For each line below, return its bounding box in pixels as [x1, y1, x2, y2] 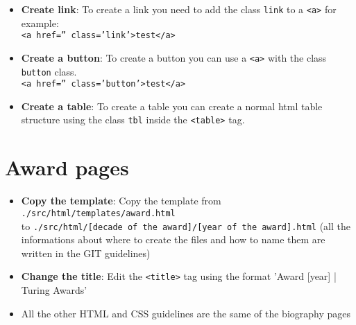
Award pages [5, 153, 129, 182]
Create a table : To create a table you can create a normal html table [21, 98, 323, 113]
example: [21, 15, 59, 30]
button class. [21, 64, 77, 78]
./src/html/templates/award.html [21, 208, 176, 218]
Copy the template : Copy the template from [21, 193, 221, 208]
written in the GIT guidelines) [21, 245, 151, 260]
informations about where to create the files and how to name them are [21, 232, 325, 247]
